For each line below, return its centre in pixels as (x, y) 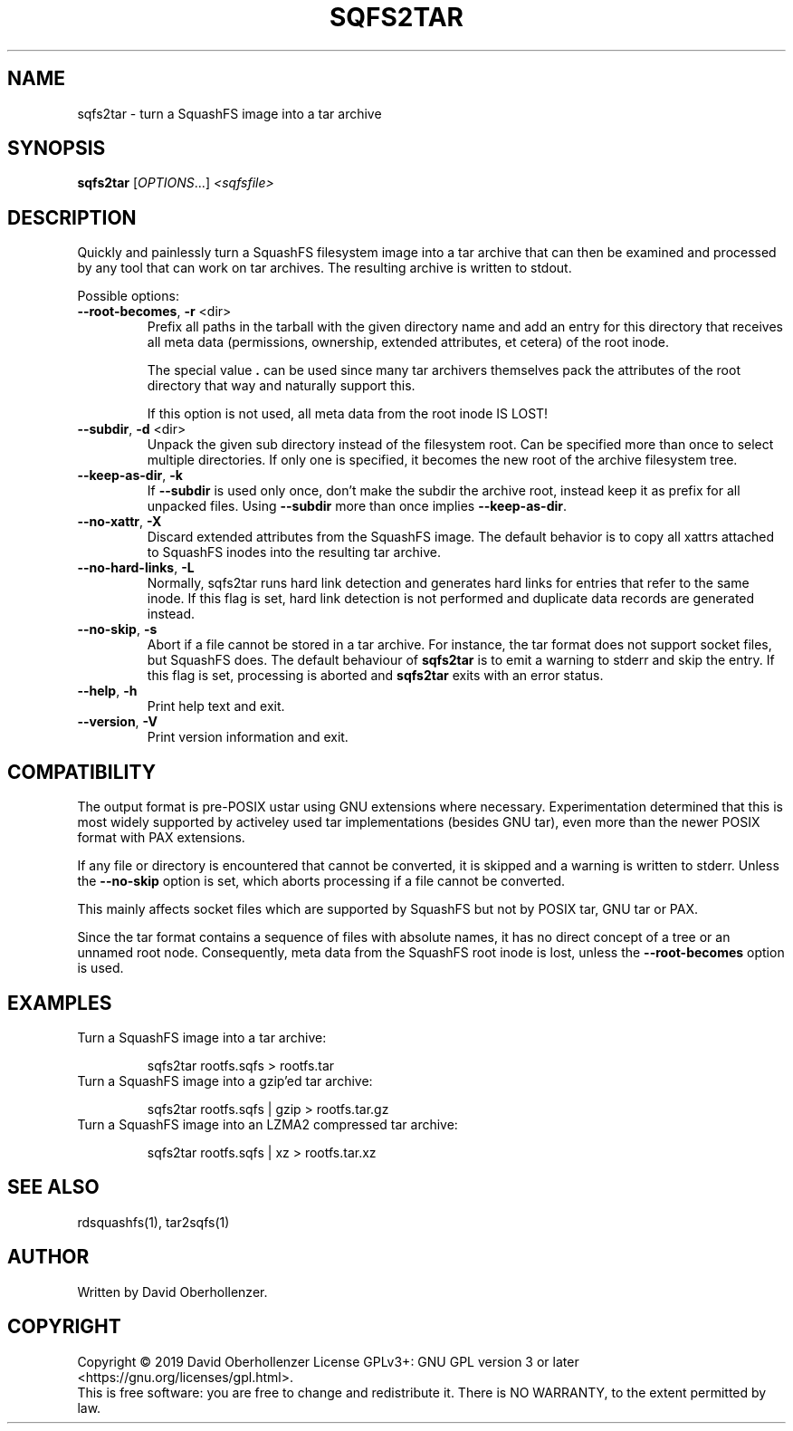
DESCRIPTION (72, 217)
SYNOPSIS (57, 149)
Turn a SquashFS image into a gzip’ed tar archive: (225, 1080)
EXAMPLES (60, 1003)
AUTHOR (48, 1257)
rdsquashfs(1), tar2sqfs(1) (153, 1222)
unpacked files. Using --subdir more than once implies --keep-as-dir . (357, 506)
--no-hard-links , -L (136, 568)
